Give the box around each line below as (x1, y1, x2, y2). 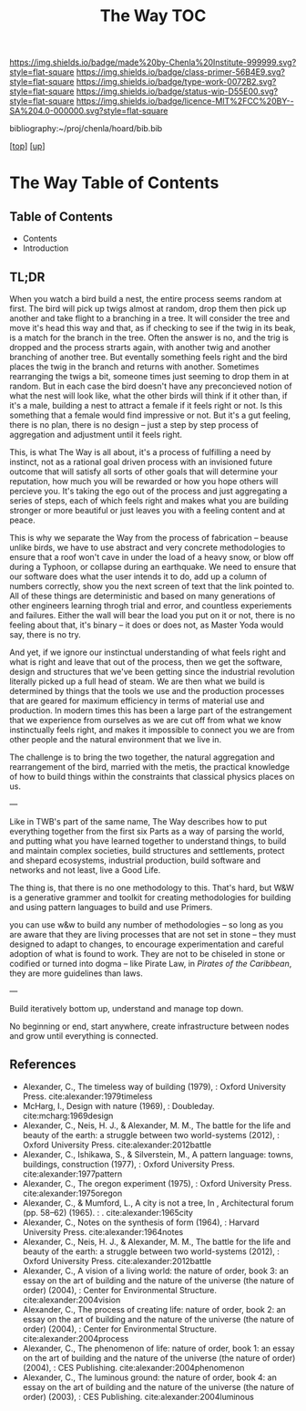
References (9, 1057, 76, 1073)
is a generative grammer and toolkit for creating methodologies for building (9, 892, 291, 903)
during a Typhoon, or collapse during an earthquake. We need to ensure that (9, 562, 297, 572)
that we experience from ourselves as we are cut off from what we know (9, 715, 282, 725)
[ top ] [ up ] (9, 140, 46, 151)
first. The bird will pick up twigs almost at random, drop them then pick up (9, 303, 287, 314)
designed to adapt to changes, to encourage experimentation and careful (9, 939, 284, 949)
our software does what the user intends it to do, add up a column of (9, 571, 267, 582)
